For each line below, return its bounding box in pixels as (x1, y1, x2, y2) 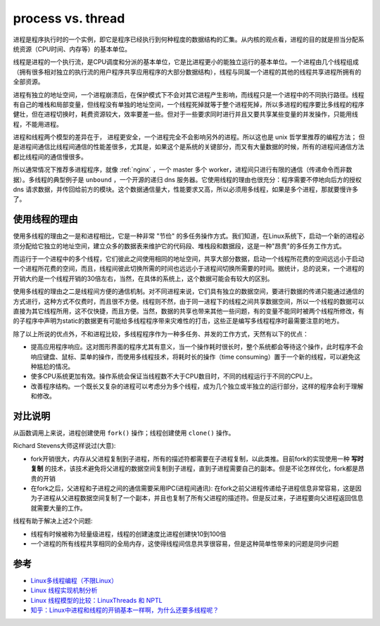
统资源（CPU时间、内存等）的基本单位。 (13, 44, 132, 53)
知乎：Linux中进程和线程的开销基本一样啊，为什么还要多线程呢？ (30, 606, 220, 615)
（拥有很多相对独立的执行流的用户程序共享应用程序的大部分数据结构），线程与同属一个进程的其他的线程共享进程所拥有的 (13, 68, 362, 76)
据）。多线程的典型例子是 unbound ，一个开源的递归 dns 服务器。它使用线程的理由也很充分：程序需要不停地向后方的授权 (13, 175, 362, 184)
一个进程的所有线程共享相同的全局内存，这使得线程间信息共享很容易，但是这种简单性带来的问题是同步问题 (30, 539, 339, 548)
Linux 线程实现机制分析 (30, 586, 98, 594)
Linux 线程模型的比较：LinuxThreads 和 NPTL (30, 596, 163, 604)
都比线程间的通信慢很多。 (13, 152, 87, 161)
